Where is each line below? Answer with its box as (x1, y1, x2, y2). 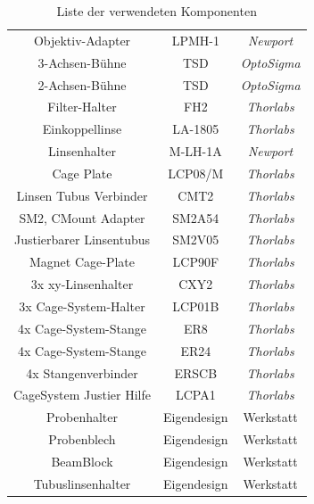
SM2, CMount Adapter (19, 208, 145, 227)
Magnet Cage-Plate (29, 252, 136, 271)
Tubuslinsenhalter (33, 474, 131, 492)
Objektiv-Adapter (33, 30, 131, 49)
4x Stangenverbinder (26, 363, 138, 382)
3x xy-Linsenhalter (30, 275, 134, 293)
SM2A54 (172, 208, 219, 227)
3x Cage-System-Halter (19, 296, 145, 315)
